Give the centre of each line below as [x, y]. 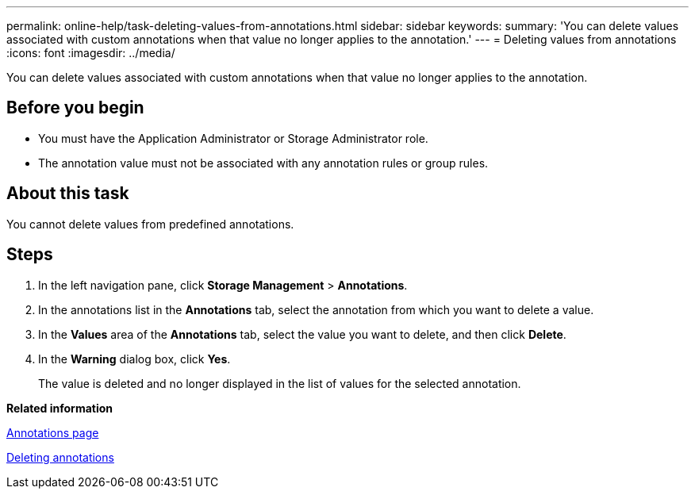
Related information [60, 408]
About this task [68, 194]
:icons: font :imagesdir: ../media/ [91, 53]
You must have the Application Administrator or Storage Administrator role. [233, 138]
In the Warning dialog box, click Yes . [134, 359]
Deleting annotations [60, 457]
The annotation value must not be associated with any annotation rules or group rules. [263, 163]
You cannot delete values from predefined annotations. [150, 224]
